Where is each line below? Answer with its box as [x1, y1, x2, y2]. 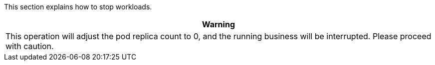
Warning [202, 19, 235, 29]
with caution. [5, 41, 54, 51]
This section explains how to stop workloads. [4, 2, 152, 11]
